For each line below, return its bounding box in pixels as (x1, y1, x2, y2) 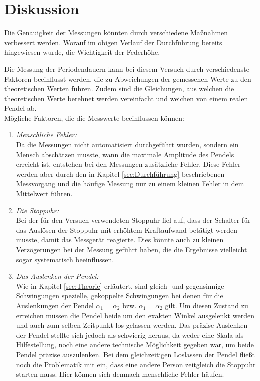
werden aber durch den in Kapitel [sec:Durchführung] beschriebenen (16, 168, 225, 179)
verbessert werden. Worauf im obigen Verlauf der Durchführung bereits (4, 37, 222, 47)
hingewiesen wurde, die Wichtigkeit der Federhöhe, (4, 47, 160, 57)
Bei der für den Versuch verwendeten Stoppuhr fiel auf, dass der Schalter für (16, 215, 251, 225)
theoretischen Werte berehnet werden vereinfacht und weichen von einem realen (4, 93, 248, 103)
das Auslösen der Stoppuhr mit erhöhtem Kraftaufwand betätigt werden (16, 224, 238, 235)
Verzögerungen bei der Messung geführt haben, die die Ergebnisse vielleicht (16, 244, 247, 254)
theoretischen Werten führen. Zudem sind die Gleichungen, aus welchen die (4, 83, 234, 94)
